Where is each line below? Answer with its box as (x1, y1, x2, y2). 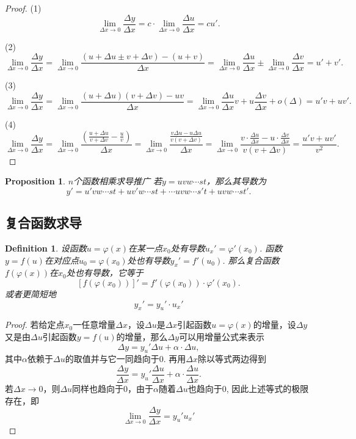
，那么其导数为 (206, 175, 266, 187)
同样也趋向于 (72, 382, 124, 394)
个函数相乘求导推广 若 (73, 175, 162, 187)
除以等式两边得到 (197, 352, 266, 365)
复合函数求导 (5, 213, 82, 232)
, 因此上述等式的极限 (226, 382, 309, 394)
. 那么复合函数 (222, 253, 280, 266)
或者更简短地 (5, 287, 56, 300)
